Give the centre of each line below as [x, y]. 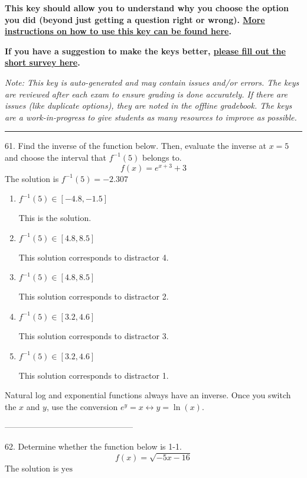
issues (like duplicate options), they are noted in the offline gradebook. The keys [148, 105]
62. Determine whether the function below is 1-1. [93, 446]
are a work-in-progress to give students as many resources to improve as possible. [151, 117]
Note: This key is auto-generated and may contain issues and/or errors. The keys [152, 82]
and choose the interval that [56, 157]
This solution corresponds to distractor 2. [94, 296]
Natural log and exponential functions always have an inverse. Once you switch [148, 395]
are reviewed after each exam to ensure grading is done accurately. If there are [146, 94]
